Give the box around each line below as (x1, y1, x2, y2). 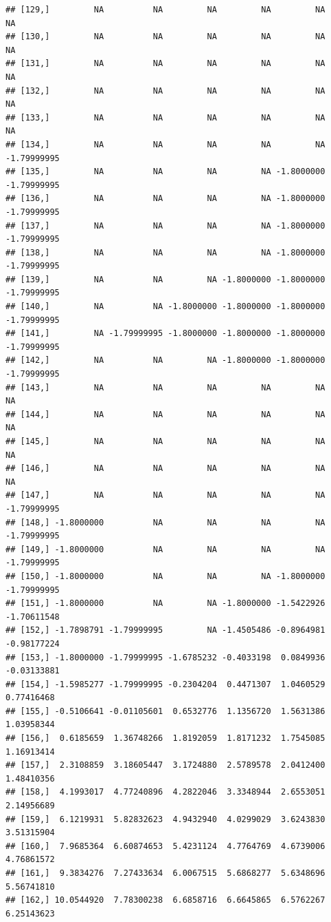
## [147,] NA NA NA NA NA (5, 490, 326, 501)
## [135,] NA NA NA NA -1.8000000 (5, 167, 326, 177)
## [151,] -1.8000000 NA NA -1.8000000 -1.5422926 (5, 598, 326, 609)
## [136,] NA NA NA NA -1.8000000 (5, 193, 326, 204)
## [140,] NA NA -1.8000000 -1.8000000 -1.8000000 (5, 302, 326, 312)
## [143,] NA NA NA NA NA (5, 382, 326, 392)
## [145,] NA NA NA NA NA (5, 437, 326, 446)
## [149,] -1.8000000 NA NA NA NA (5, 544, 326, 554)
